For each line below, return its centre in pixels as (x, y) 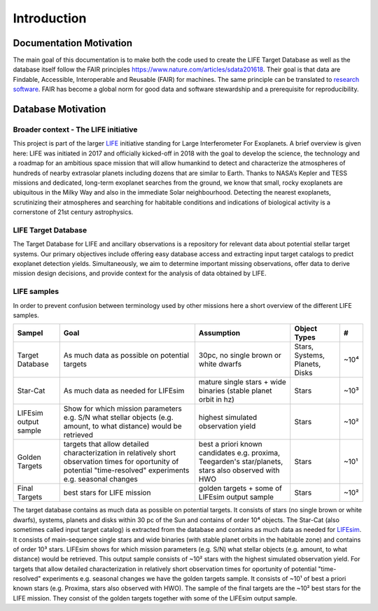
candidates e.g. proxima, (239, 453)
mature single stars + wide (242, 382)
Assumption (219, 333)
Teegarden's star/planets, (241, 462)
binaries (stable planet (235, 391)
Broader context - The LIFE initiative (75, 129)
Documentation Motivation (73, 43)
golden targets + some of (240, 489)
